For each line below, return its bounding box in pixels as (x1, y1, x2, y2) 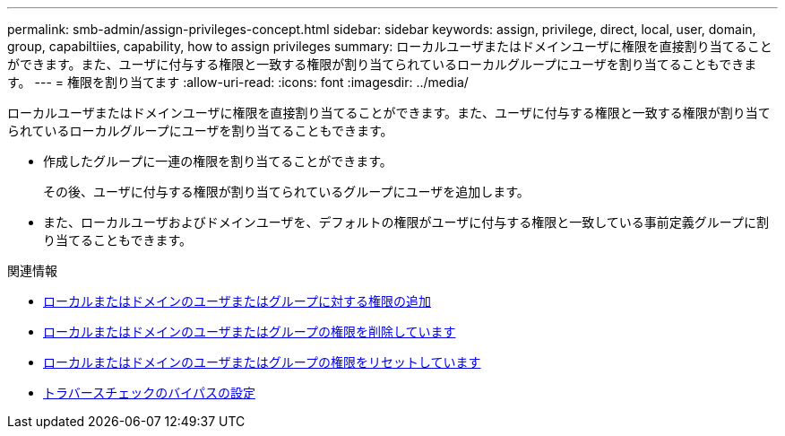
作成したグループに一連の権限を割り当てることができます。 (43, 153, 392, 169)
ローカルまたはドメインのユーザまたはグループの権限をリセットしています (43, 354, 481, 370)
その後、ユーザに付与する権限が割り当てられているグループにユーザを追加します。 (43, 184, 530, 199)
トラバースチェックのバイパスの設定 (43, 385, 255, 400)
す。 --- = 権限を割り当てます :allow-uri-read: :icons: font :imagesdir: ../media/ (7, 74, 469, 90)
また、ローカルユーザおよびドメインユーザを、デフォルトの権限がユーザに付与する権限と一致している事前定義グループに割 (43, 214, 769, 230)
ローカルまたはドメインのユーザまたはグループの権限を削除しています (43, 324, 456, 339)
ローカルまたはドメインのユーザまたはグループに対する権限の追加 (43, 293, 431, 309)
